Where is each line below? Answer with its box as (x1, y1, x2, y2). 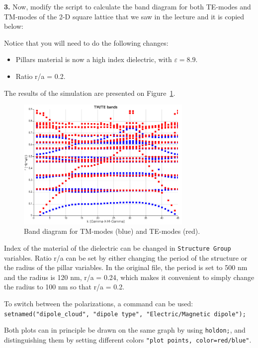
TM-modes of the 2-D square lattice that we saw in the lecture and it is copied (4, 11, 245, 21)
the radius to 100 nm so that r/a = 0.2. (4, 281, 125, 292)
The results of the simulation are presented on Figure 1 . (4, 87, 175, 98)
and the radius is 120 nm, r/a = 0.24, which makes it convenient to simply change (4, 272, 255, 282)
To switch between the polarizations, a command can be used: (4, 298, 193, 308)
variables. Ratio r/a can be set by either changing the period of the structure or (4, 252, 248, 263)
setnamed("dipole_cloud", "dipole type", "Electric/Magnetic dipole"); (4, 310, 246, 318)
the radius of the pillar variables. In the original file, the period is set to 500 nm (4, 262, 248, 273)
